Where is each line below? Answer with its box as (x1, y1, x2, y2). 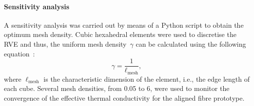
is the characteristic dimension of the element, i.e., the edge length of (43, 73, 250, 84)
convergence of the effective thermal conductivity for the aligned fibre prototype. (4, 92, 245, 103)
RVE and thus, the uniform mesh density (4, 38, 127, 49)
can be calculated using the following (136, 38, 246, 49)
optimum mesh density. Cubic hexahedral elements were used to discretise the (4, 29, 236, 39)
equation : (4, 48, 35, 58)
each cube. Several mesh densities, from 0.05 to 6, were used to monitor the (4, 83, 230, 93)
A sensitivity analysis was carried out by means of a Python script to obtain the (4, 19, 244, 30)
